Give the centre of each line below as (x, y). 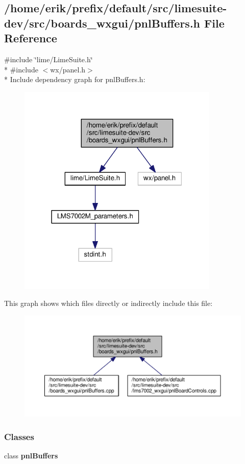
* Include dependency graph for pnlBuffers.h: (75, 79)
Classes (19, 436)
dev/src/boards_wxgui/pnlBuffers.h (102, 23)
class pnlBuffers (31, 455)
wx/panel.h (68, 69)
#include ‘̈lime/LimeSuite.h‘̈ (48, 59)
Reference (31, 38)
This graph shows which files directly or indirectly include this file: (108, 303)
